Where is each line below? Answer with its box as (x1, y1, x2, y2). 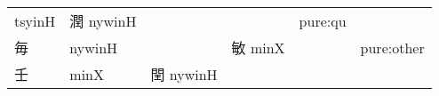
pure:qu (299, 10, 347, 31)
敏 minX (231, 37, 285, 58)
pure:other (360, 36, 425, 58)
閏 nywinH (150, 64, 218, 84)
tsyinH (14, 10, 56, 31)
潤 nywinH (69, 11, 137, 31)
